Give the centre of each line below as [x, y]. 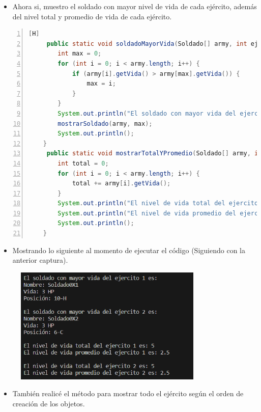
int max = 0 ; [80, 54]
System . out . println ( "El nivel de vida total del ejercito [158, 203]
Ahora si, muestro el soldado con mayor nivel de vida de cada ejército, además [135, 6]
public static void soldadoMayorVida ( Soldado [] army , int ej [152, 44]
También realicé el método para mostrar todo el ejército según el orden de [128, 393]
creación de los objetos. [49, 403]
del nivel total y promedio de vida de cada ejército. [92, 16]
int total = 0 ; [83, 163]
